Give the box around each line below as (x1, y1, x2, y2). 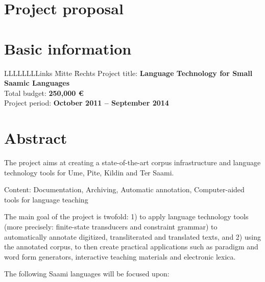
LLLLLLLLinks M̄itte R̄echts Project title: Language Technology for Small (4, 67, 253, 78)
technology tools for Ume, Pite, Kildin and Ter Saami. (4, 167, 174, 177)
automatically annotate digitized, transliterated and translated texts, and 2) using (4, 231, 261, 242)
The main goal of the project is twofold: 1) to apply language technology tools (4, 211, 249, 222)
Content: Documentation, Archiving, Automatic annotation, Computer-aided (4, 184, 245, 195)
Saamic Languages (4, 78, 70, 88)
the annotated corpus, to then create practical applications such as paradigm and (4, 241, 258, 252)
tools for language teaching (4, 194, 88, 204)
